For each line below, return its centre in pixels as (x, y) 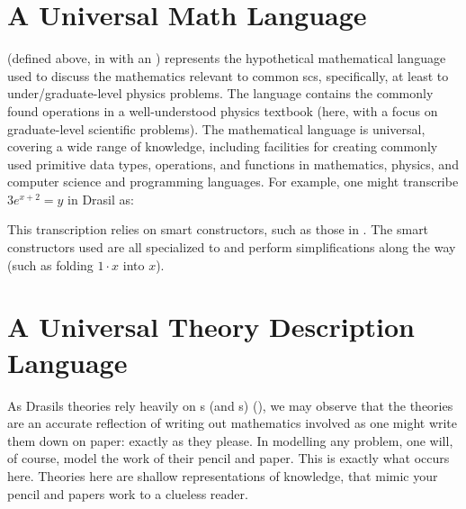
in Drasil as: (101, 199)
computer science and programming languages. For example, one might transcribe (233, 182)
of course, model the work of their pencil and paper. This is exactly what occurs (229, 458)
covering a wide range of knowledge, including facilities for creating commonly (223, 146)
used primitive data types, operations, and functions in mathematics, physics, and (233, 164)
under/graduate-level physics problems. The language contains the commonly (220, 93)
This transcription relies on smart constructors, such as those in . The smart (218, 229)
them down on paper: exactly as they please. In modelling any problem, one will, (230, 440)
